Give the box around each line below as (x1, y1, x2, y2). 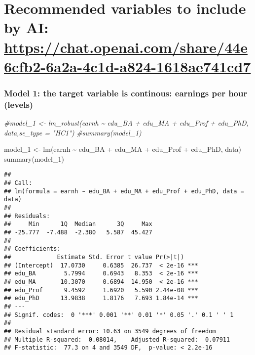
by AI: (4, 17, 49, 38)
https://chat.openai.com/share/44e (4, 37, 248, 57)
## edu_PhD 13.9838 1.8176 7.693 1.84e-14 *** (4, 295, 198, 302)
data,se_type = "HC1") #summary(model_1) (4, 127, 142, 137)
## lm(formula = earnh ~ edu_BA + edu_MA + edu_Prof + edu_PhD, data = (4, 187, 244, 195)
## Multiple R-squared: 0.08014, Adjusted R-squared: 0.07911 (4, 336, 230, 343)
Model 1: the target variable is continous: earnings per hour (4, 87, 248, 99)
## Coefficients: (4, 245, 61, 253)
